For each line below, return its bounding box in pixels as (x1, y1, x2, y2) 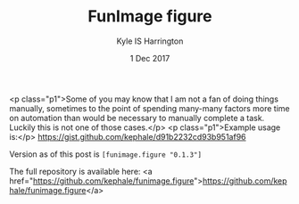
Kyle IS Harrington (116, 36, 184, 46)
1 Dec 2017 (129, 53, 170, 63)
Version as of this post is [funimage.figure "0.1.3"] (9, 149, 203, 159)
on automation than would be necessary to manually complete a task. (9, 112, 265, 123)
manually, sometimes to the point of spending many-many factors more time (9, 102, 290, 113)
